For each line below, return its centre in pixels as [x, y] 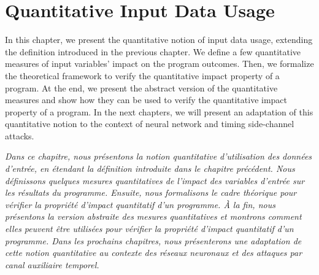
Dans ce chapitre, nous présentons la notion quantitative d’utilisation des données [159, 156]
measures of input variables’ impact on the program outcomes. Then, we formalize [159, 64]
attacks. [20, 135]
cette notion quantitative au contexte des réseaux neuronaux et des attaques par [154, 253]
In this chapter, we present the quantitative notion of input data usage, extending [159, 40]
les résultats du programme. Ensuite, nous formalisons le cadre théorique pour [151, 192]
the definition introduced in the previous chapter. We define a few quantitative [153, 51]
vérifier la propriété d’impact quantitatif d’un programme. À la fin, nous [140, 204]
